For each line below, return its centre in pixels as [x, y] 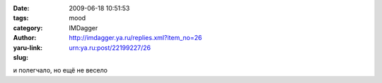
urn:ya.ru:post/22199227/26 [110, 47]
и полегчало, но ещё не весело [60, 70]
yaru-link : [28, 47]
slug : [21, 57]
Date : [21, 8]
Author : [25, 38]
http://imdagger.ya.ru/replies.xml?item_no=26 [135, 38]
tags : [21, 18]
